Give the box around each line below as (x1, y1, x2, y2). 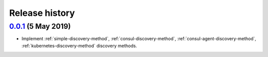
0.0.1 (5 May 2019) (9, 22, 71, 31)
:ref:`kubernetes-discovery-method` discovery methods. (21, 43, 137, 49)
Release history (9, 7, 75, 18)
